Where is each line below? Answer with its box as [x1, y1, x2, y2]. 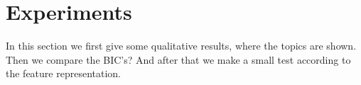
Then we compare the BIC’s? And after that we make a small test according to [6, 52, 351, 67]
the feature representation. [6, 66, 121, 81]
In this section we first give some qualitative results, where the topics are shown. [6, 38, 357, 53]
